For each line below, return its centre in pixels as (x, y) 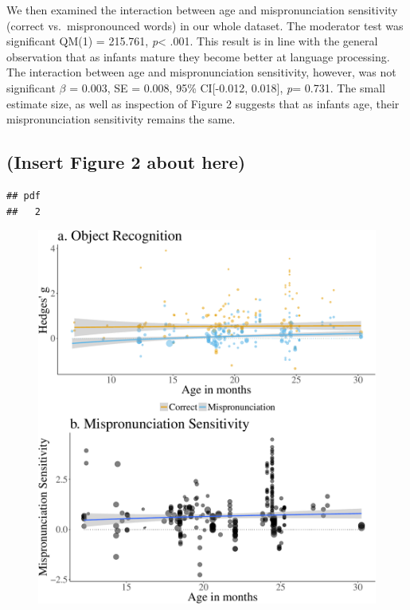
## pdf (23, 196)
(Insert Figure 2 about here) (126, 162)
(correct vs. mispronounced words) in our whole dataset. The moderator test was (205, 25)
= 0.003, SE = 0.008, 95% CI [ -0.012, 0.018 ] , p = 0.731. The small (227, 87)
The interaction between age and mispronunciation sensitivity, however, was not (201, 72)
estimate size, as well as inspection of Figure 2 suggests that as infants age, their (203, 103)
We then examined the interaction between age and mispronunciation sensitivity (202, 10)
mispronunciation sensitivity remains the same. (121, 119)
